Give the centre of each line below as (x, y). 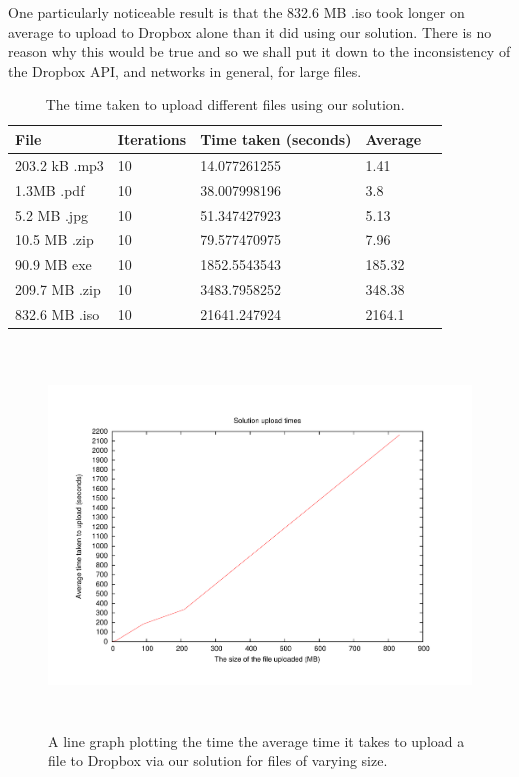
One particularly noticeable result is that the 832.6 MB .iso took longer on (236, 12)
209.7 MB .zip (58, 289)
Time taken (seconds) (276, 138)
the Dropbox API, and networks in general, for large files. (185, 70)
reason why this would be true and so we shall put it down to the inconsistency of (259, 51)
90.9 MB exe (53, 264)
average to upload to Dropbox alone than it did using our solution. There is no (250, 31)
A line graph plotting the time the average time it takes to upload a (256, 740)
